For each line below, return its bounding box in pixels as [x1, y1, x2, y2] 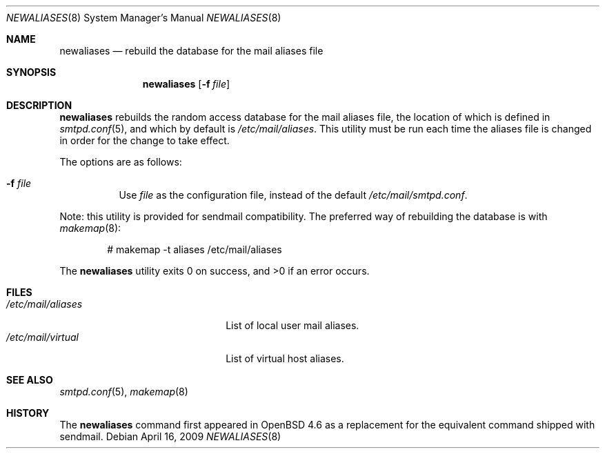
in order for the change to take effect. [59, 135, 230, 146]
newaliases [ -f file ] [142, 78, 230, 90]
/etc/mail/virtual [6, 331, 79, 343]
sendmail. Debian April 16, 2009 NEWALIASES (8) [59, 431, 281, 442]
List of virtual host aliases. [226, 353, 344, 364]
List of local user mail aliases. [226, 319, 359, 331]
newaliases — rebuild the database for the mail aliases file [59, 45, 324, 57]
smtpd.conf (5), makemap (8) [59, 386, 188, 397]
